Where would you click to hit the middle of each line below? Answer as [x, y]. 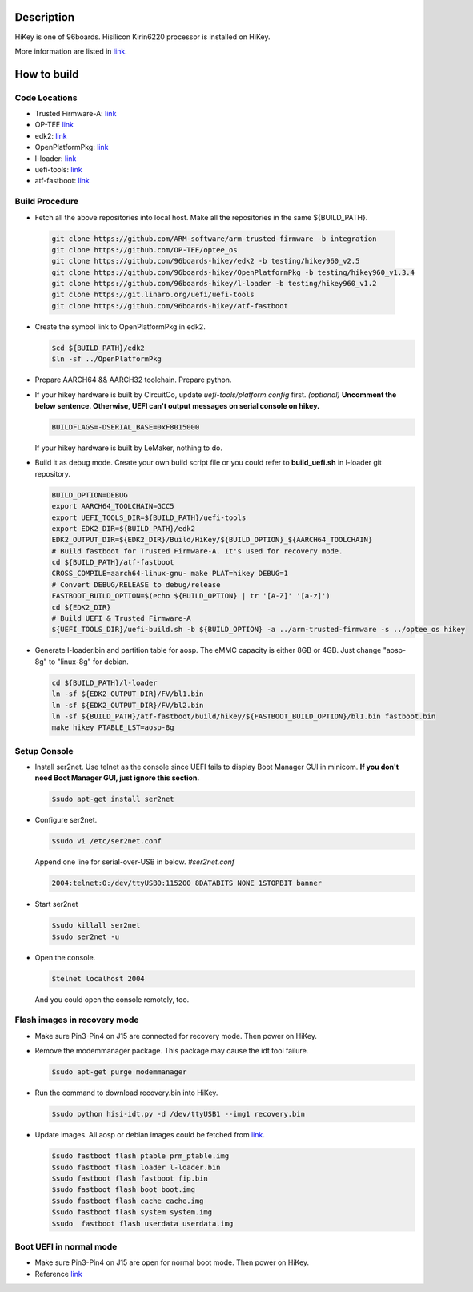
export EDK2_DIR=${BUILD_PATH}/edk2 [124, 528]
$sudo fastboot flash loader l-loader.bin [136, 1167]
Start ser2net [56, 904]
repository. [53, 473]
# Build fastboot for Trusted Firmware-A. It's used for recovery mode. [197, 551]
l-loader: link [56, 158]
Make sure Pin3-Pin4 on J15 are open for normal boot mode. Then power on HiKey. [172, 1262]
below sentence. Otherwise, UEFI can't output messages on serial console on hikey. [177, 406]
